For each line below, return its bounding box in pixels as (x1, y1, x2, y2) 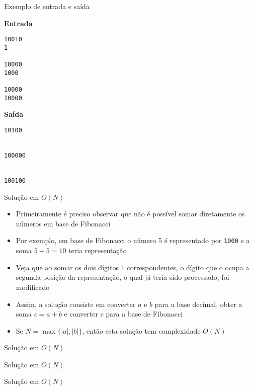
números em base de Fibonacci (16, 218, 111, 228)
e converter (64, 308, 98, 319)
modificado (16, 281, 50, 292)
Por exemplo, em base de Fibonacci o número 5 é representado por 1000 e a (16, 235, 250, 246)
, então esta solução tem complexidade (82, 325, 201, 336)
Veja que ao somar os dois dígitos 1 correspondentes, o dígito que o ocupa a (16, 262, 249, 272)
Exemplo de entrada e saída (4, 1, 90, 11)
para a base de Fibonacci (106, 308, 183, 319)
